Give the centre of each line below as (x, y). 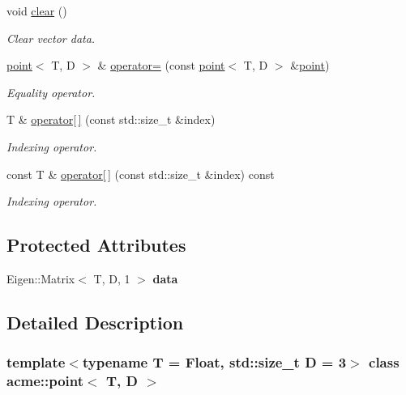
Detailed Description (95, 322)
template (36, 362)
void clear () (37, 11)
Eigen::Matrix (41, 278)
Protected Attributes (96, 245)
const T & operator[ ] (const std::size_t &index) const (141, 174)
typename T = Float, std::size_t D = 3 (214, 362)
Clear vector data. (51, 38)
